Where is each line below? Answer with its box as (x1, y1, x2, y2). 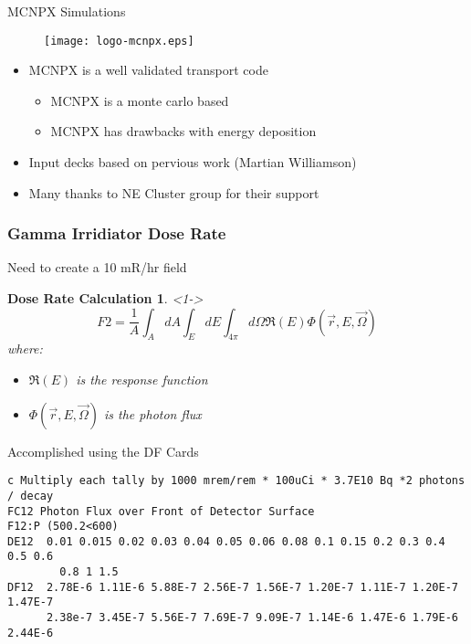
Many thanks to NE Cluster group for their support (28, 183, 319, 202)
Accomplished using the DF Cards (7, 441, 199, 460)
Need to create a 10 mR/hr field (7, 258, 187, 277)
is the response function (76, 370, 208, 389)
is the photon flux (104, 404, 202, 423)
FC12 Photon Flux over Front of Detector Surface (7, 504, 315, 518)
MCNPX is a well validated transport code (28, 60, 268, 79)
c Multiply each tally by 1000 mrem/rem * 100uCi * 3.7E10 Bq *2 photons (7, 474, 466, 488)
